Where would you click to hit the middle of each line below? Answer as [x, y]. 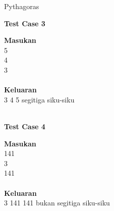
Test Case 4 [25, 126]
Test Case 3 [25, 23]
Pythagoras [22, 6]
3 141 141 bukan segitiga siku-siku [57, 203]
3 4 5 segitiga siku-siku [39, 99]
